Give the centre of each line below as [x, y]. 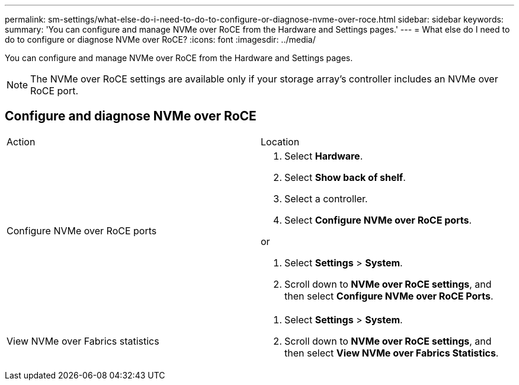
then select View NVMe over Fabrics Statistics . [392, 353]
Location [280, 141]
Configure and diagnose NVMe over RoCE [131, 116]
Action [21, 141]
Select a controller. [326, 198]
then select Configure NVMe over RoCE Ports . [389, 296]
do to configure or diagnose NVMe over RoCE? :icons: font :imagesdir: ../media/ [160, 39]
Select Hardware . [324, 156]
